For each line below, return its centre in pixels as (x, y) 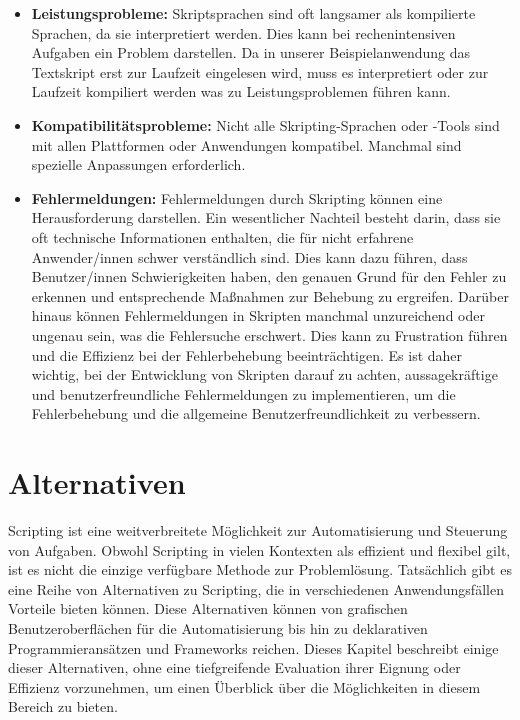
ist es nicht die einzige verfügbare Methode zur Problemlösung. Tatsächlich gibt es (260, 569)
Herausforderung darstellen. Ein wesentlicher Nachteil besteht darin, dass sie (266, 217)
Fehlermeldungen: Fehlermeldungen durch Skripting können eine (237, 197)
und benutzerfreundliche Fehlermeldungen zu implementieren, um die (243, 393)
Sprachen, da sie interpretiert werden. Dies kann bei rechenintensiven (243, 32)
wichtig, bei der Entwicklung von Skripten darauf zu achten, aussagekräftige (264, 374)
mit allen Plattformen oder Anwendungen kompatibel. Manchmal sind (246, 144)
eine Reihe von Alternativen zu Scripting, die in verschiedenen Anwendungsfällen (256, 588)
